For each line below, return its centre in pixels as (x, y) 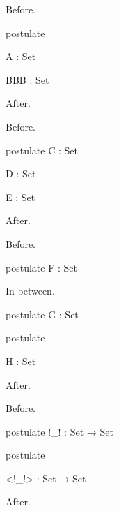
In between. (30, 291)
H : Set (21, 361)
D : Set (21, 173)
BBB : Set (27, 79)
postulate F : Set (41, 267)
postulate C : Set (42, 150)
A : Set (21, 56)
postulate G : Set (42, 314)
